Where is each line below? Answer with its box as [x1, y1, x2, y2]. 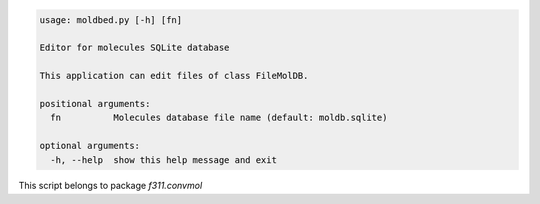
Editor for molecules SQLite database [39, 42, 230, 54]
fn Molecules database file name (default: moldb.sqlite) [50, 112, 388, 124]
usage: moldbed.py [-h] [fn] [39, 14, 183, 25]
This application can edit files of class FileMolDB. [39, 70, 309, 82]
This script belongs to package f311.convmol [18, 180, 203, 192]
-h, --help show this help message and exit [50, 154, 277, 165]
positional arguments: [39, 98, 151, 109]
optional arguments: [39, 140, 140, 152]
